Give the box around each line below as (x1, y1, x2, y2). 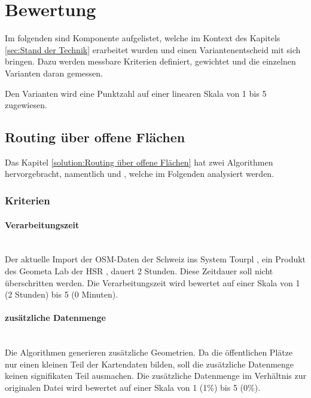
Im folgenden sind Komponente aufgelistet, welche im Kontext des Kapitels (5, 32, 280, 44)
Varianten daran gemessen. (5, 66, 103, 79)
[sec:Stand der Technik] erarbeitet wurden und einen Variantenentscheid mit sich (5, 43, 301, 56)
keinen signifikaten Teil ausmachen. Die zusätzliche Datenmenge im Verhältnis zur (5, 369, 306, 382)
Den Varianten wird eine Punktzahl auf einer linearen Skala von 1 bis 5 (5, 87, 267, 99)
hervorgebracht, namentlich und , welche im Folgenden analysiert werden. (5, 167, 275, 180)
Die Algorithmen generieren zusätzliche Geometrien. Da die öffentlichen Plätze (5, 346, 293, 359)
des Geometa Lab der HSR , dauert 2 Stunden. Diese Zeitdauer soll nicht (5, 264, 273, 277)
